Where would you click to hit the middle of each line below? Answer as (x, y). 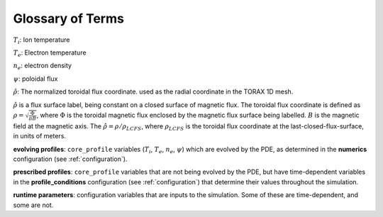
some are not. (33, 205)
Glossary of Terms (68, 18)
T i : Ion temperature (41, 40)
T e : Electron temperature (50, 53)
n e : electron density (43, 66)
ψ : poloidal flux (35, 79)
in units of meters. (40, 136)
